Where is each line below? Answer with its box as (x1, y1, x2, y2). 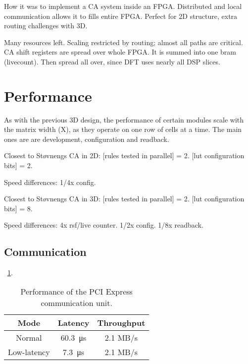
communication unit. (41, 297, 112, 308)
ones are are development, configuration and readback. (4, 133, 169, 144)
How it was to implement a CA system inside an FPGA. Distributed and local (4, 1, 242, 11)
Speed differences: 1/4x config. (4, 177, 96, 187)
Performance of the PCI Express (20, 285, 133, 297)
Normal (16, 331, 42, 343)
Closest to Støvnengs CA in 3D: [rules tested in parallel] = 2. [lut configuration (4, 193, 245, 204)
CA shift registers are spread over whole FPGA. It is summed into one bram (4, 47, 236, 57)
